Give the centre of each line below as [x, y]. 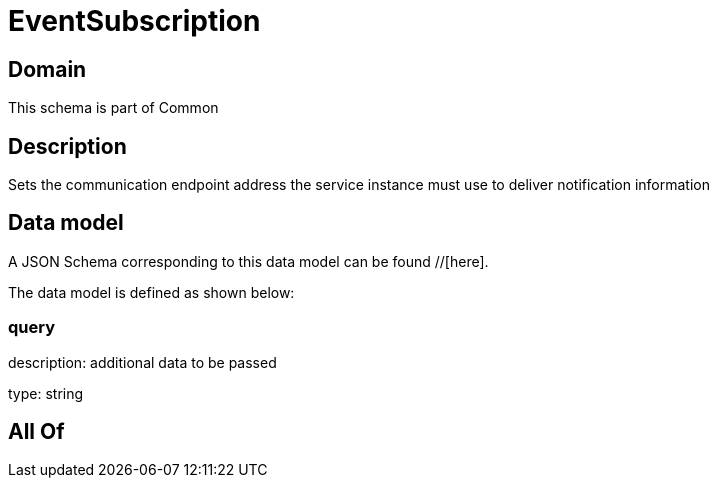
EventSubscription [134, 21]
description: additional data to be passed [142, 362]
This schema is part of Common [113, 108]
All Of [36, 432]
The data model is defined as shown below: [151, 292]
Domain [47, 69]
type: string [46, 393]
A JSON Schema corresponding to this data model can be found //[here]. [248, 261]
